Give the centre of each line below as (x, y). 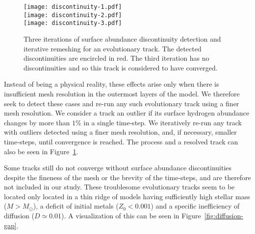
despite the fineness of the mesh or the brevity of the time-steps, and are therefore (127, 177)
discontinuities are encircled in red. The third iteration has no (116, 58)
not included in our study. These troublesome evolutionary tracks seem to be (119, 187)
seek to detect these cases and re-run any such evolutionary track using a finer (122, 103)
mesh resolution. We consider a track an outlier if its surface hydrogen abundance (127, 113)
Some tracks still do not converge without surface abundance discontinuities (118, 168)
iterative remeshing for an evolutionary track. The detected (113, 48)
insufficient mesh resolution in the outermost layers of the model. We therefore (122, 93)
